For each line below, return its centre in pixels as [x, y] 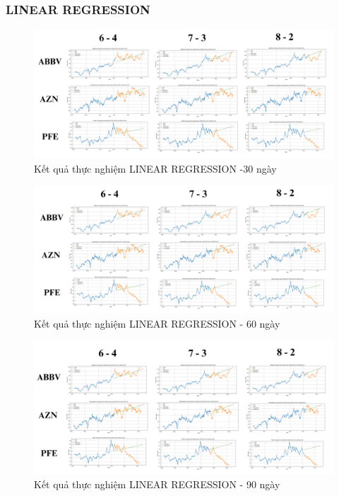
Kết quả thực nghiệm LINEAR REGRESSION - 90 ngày [157, 484]
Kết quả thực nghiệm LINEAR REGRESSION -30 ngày [155, 168]
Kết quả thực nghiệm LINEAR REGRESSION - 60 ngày [157, 323]
